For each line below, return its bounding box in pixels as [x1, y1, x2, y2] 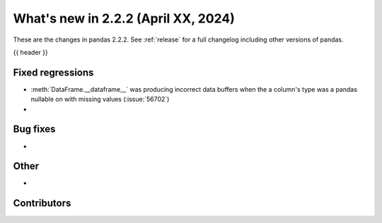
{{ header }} [13, 48, 49, 56]
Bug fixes [13, 123, 56, 135]
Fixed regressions [13, 66, 94, 78]
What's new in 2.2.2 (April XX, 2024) [13, 11, 235, 26]
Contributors [13, 198, 71, 210]
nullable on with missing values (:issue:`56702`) [30, 95, 170, 104]
